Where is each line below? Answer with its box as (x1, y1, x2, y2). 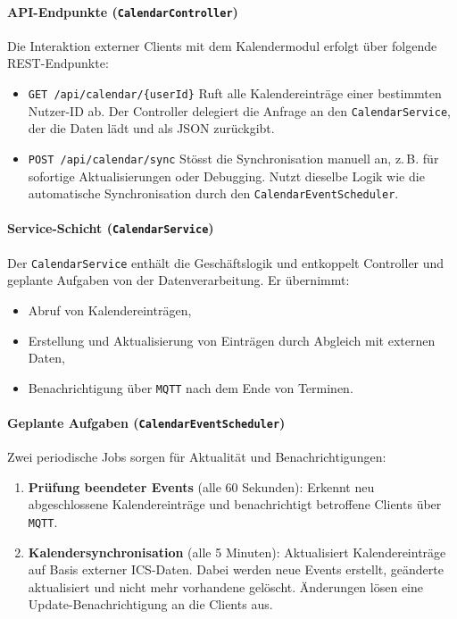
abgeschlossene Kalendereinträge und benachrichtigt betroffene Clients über (28, 495, 442, 514)
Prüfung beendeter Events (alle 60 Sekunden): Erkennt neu (28, 477, 375, 496)
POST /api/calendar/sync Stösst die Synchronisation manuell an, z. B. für (28, 148, 439, 167)
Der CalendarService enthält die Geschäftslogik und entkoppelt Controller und (7, 253, 445, 272)
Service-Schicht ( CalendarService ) (7, 219, 214, 238)
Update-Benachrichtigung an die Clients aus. (28, 595, 273, 614)
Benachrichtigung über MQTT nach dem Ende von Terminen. (28, 378, 353, 397)
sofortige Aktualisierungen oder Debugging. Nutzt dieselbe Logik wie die (28, 166, 425, 185)
